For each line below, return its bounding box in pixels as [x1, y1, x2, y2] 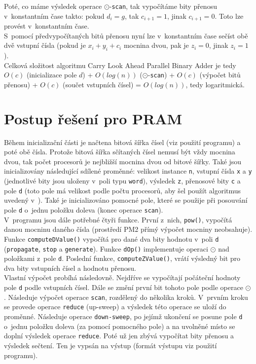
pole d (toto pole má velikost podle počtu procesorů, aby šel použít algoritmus [4, 185, 241, 195]
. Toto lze [215, 10, 244, 21]
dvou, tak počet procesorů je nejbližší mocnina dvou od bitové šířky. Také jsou [4, 156, 242, 166]
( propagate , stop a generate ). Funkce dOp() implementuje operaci [4, 243, 208, 254]
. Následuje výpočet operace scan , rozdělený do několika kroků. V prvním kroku [4, 291, 248, 302]
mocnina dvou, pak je [123, 40, 189, 50]
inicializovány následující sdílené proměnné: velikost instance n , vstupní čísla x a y [4, 166, 252, 176]
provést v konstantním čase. [4, 21, 89, 31]
